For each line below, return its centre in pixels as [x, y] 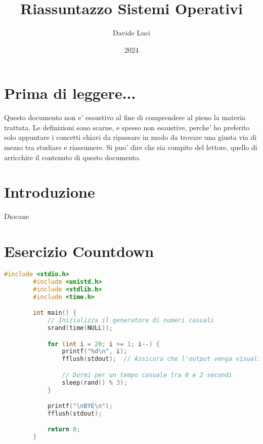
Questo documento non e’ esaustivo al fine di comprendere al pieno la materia [125, 117]
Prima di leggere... [70, 93]
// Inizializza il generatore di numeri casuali [131, 321]
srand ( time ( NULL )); [80, 328]
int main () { [55, 313]
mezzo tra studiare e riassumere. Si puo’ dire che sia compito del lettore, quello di [131, 147]
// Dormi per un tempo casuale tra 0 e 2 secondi [147, 375]
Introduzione [50, 192]
